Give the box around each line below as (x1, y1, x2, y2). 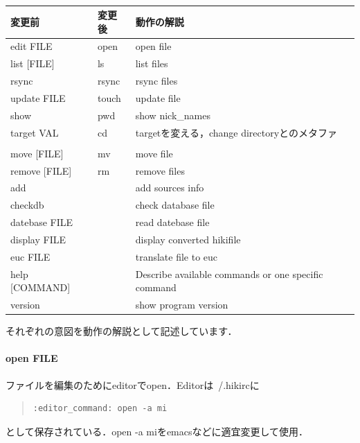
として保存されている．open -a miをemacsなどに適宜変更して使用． (6, 424, 309, 438)
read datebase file (135, 215, 210, 229)
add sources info (135, 180, 204, 195)
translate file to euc (135, 249, 218, 263)
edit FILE (10, 39, 53, 53)
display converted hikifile (135, 232, 241, 246)
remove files (135, 163, 185, 177)
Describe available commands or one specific (135, 266, 323, 281)
